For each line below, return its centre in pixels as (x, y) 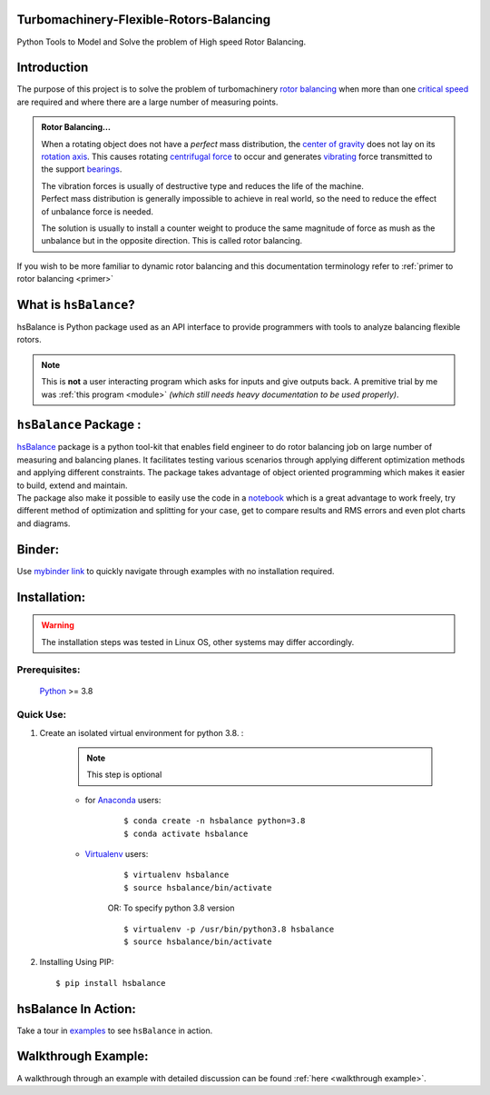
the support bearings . (82, 169)
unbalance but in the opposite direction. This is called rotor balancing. (172, 241)
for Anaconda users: (123, 800)
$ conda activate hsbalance (186, 833)
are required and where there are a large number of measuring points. (147, 102)
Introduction (53, 68)
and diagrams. (44, 523)
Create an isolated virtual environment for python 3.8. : (142, 732)
